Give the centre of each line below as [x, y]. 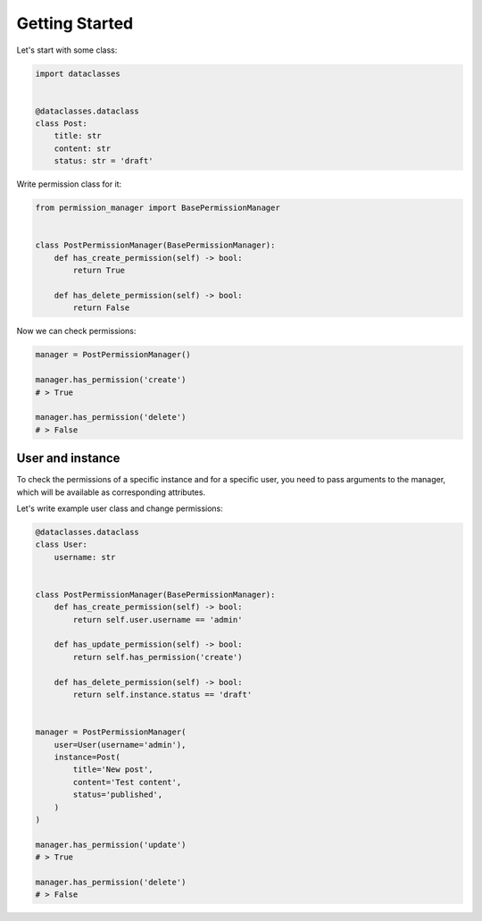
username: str [85, 557]
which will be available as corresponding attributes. [111, 492]
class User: [62, 544]
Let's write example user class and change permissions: [120, 508]
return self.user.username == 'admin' [158, 620]
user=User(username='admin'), [120, 745]
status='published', [118, 795]
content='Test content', [127, 782]
